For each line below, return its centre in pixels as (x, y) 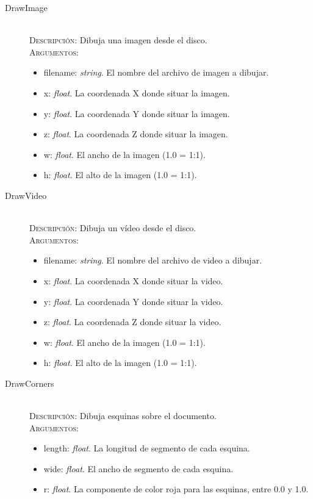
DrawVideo (26, 195)
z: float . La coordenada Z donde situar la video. (132, 322)
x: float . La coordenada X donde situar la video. (133, 280)
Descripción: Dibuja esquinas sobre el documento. (123, 416)
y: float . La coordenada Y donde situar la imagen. (137, 113)
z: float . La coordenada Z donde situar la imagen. (136, 134)
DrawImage (26, 7)
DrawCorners (30, 383)
